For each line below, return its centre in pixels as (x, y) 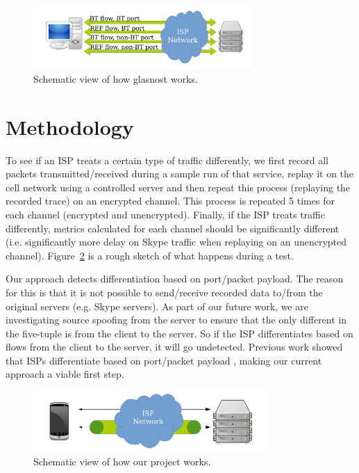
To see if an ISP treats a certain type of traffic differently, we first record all (167, 160)
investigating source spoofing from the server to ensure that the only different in (176, 320)
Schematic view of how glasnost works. (116, 78)
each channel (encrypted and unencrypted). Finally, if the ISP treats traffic (165, 214)
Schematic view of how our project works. (122, 461)
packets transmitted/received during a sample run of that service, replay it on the (180, 174)
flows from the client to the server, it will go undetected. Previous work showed (174, 347)
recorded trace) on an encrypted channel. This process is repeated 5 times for (170, 201)
